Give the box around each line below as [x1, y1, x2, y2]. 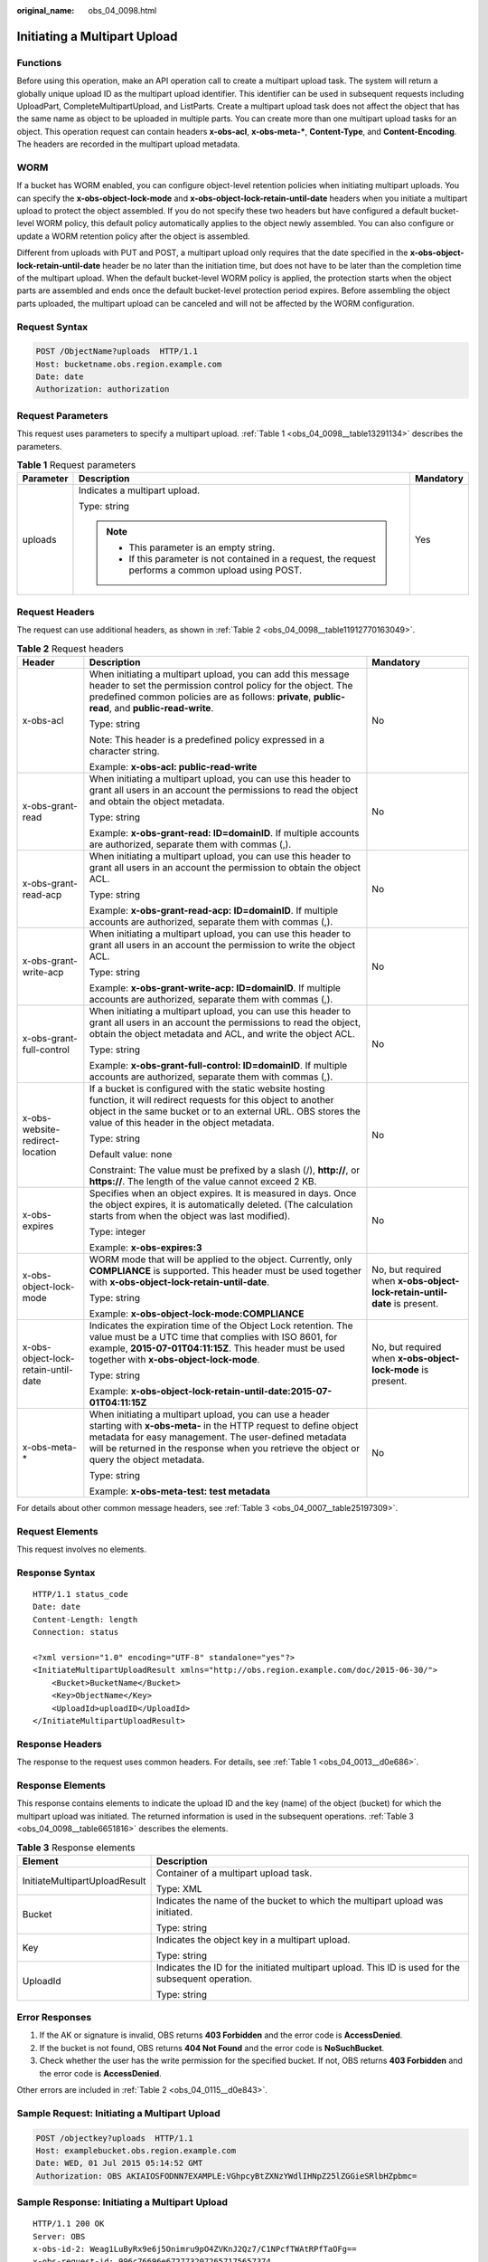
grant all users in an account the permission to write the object [89, 938, 356, 951]
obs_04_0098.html [88, 5, 157, 15]
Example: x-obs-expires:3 [89, 1240, 202, 1253]
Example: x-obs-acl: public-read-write [89, 760, 258, 773]
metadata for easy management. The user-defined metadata [89, 1430, 347, 1443]
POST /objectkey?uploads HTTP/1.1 [35, 2133, 193, 2143]
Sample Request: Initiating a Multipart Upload [16, 2106, 221, 2119]
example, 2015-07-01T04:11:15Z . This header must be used [89, 1342, 345, 1354]
